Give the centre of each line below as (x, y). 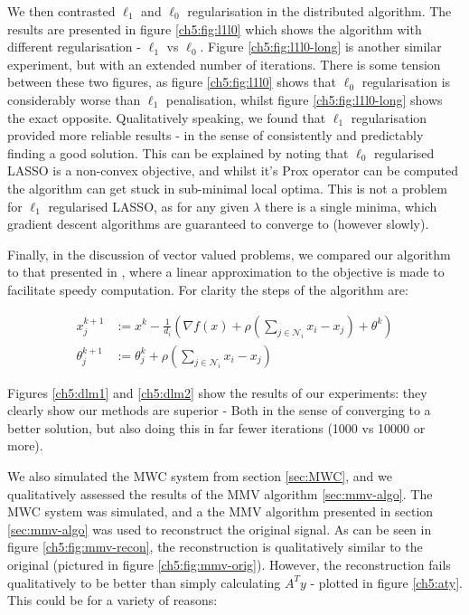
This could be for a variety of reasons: (113, 600)
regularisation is (406, 82)
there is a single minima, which (351, 206)
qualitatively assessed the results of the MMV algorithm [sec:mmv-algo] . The (220, 493)
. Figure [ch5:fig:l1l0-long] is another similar (321, 47)
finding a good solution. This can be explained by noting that (178, 152)
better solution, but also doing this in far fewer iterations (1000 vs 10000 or (216, 427)
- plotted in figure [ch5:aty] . (387, 582)
